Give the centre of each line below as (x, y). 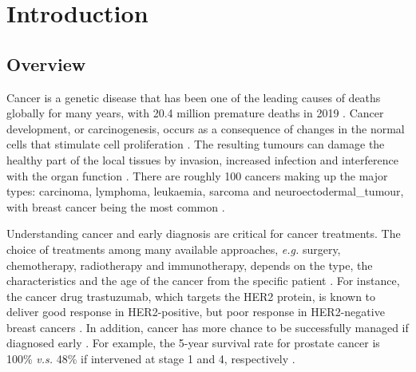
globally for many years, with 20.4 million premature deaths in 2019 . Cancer (195, 113)
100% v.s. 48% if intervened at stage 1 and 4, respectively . (151, 359)
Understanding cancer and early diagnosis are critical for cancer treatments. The (204, 233)
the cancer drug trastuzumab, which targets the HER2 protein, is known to (191, 296)
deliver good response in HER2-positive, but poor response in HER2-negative (196, 312)
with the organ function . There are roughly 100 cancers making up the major (197, 175)
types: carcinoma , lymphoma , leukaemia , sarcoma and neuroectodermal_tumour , (205, 191)
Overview (46, 63)
